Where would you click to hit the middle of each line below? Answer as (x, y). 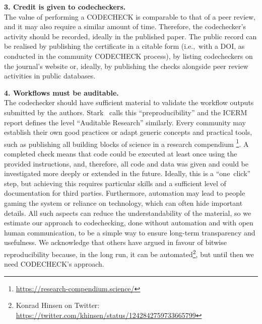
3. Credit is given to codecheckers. (65, 7)
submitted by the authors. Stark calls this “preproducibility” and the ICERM (126, 112)
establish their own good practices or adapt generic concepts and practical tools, (128, 132)
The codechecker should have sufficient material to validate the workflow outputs (129, 102)
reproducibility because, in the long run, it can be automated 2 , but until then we (129, 253)
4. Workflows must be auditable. (61, 92)
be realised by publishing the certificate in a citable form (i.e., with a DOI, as (124, 46)
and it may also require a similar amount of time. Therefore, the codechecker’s (125, 26)
